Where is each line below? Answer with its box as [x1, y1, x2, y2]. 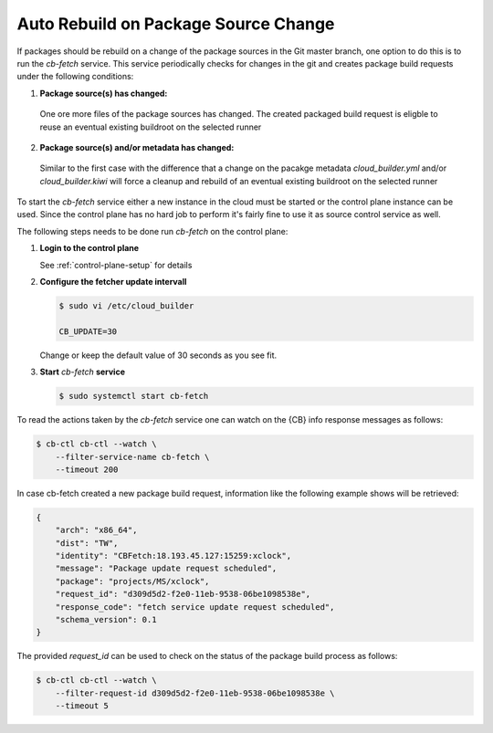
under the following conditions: [16, 71, 134, 82]
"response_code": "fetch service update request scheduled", [55, 602, 335, 612]
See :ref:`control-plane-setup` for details [39, 259, 193, 270]
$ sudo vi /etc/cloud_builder [58, 301, 194, 310]
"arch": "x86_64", [55, 525, 138, 536]
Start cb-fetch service [39, 366, 125, 378]
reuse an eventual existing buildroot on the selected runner [39, 121, 262, 132]
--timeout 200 [55, 464, 119, 475]
